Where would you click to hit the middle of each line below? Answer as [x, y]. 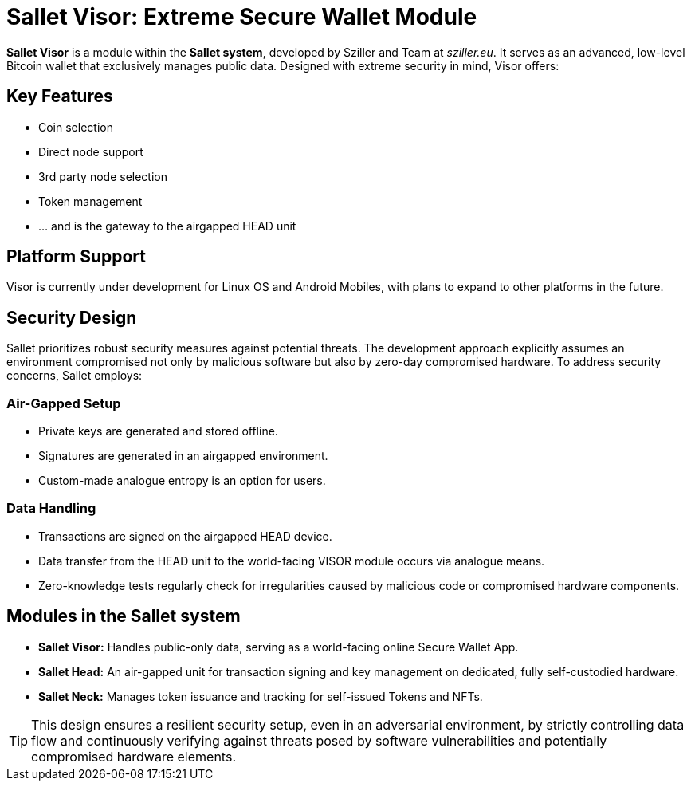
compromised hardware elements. [133, 756]
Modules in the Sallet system [124, 616]
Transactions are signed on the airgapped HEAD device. [185, 536]
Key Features [60, 96]
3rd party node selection [103, 176]
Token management [90, 201]
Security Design [72, 317]
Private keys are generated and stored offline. [158, 431]
